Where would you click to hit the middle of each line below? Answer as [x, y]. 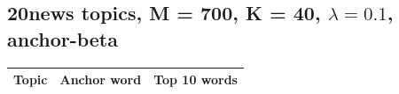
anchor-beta [63, 38]
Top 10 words [196, 80]
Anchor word [101, 80]
